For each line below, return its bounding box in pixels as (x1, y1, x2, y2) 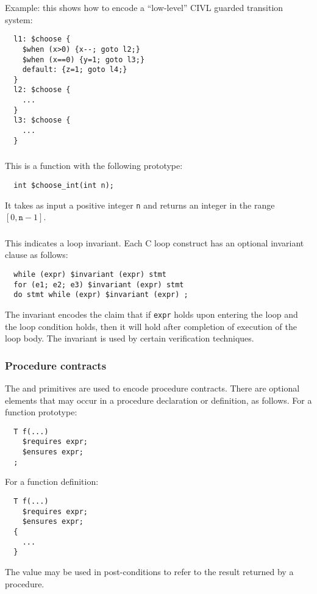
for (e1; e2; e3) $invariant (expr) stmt (13, 280, 184, 289)
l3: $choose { (13, 116, 71, 125)
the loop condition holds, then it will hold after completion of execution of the (5, 320, 297, 332)
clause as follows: (5, 248, 68, 261)
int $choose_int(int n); (13, 181, 114, 190)
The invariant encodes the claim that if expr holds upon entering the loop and (5, 307, 298, 320)
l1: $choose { (13, 35, 71, 44)
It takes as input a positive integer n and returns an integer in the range (5, 198, 275, 211)
